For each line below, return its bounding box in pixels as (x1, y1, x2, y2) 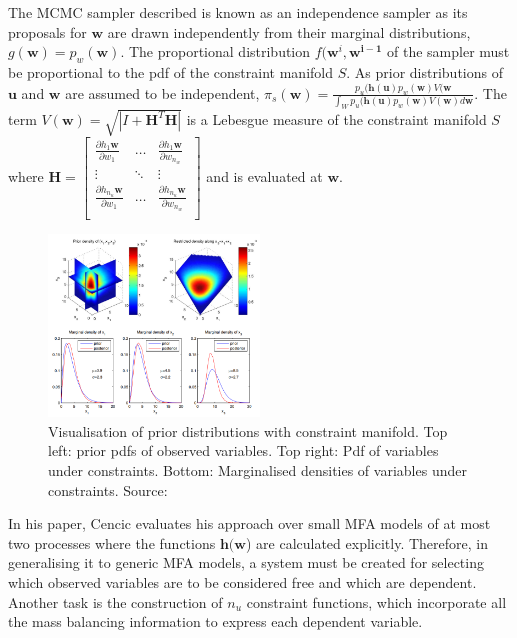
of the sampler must (387, 41, 510, 62)
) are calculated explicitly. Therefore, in (245, 532, 488, 553)
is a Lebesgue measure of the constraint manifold (186, 108, 487, 129)
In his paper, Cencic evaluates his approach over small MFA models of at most (8, 513, 491, 534)
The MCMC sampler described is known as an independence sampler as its (8, 2, 468, 22)
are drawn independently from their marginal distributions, (107, 21, 471, 42)
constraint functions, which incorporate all (246, 591, 507, 612)
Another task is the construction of (8, 591, 223, 612)
